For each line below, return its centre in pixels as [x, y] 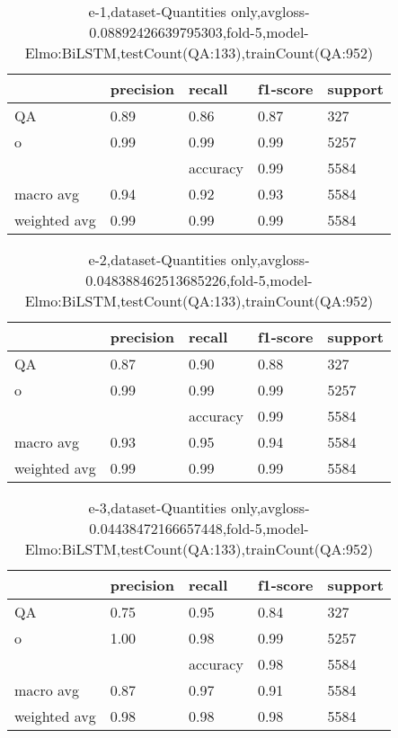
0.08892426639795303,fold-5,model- [199, 32]
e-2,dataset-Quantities [157, 259]
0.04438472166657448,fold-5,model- [199, 528]
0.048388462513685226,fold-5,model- [199, 280]
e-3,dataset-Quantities [157, 507]
